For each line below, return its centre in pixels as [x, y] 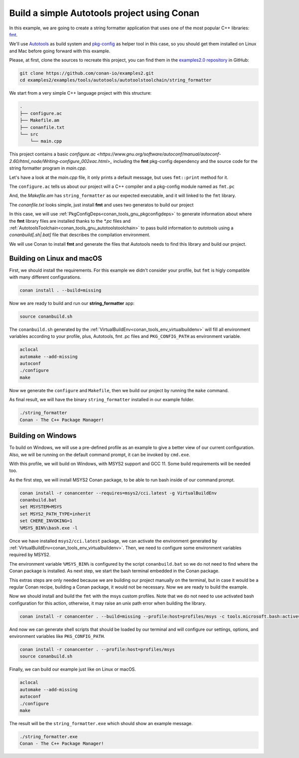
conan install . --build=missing [61, 290]
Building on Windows [43, 436]
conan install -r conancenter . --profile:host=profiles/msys [97, 650]
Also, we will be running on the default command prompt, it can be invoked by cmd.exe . [100, 455]
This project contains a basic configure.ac [53, 154]
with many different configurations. [45, 277]
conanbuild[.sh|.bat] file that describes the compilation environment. [80, 235]
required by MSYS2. [30, 555]
